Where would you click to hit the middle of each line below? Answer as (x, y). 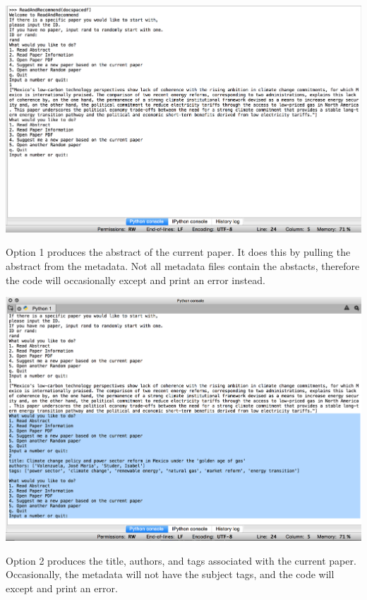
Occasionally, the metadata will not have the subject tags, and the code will (170, 574)
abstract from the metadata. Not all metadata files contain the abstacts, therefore (183, 265)
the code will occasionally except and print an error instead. (136, 280)
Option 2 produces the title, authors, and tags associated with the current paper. (181, 560)
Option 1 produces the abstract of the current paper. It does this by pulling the (178, 252)
